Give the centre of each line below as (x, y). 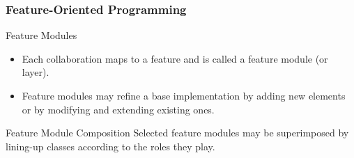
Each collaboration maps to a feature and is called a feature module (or (175, 58)
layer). (36, 72)
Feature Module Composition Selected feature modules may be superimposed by (177, 133)
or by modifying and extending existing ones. (118, 109)
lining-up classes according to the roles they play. (110, 146)
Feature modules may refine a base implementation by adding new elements (184, 95)
